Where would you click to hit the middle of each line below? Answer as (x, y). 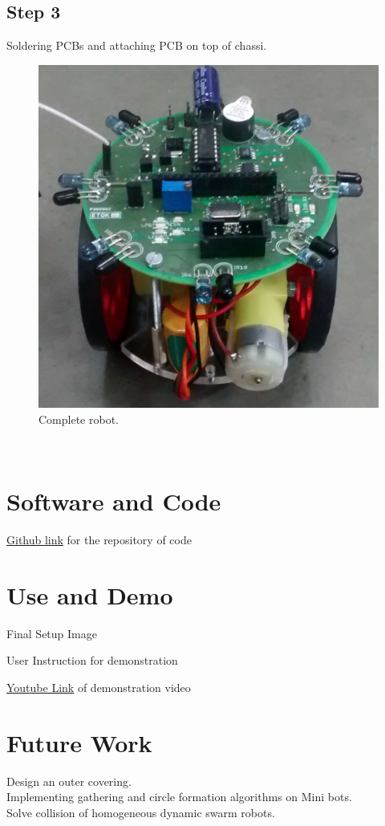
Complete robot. (79, 419)
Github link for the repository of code (99, 540)
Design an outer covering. (69, 781)
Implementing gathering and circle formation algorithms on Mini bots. (179, 797)
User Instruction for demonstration (92, 660)
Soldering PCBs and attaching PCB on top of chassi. (137, 45)
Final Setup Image (52, 633)
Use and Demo (90, 594)
